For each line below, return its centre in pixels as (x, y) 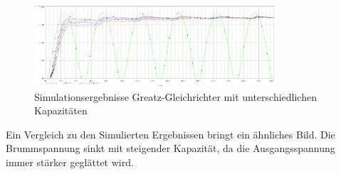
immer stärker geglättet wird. (70, 162)
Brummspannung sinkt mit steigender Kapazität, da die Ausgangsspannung (170, 148)
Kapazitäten (61, 110)
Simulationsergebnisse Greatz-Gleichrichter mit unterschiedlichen (175, 96)
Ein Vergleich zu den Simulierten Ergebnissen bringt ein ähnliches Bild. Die (170, 134)
